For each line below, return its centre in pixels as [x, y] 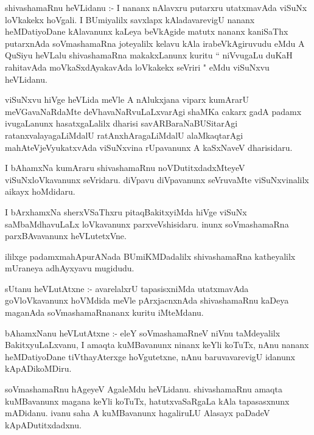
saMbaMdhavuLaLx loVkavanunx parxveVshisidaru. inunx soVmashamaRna [147, 224]
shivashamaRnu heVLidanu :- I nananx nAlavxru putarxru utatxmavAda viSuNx [156, 7]
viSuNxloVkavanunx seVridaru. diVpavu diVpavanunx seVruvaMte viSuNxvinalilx [157, 179]
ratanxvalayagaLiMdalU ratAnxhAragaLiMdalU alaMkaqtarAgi [124, 135]
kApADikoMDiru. [38, 368]
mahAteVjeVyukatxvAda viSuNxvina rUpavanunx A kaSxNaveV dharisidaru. [149, 147]
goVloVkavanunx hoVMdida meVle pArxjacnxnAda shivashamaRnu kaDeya [147, 300]
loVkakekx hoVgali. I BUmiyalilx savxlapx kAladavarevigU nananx [130, 19]
